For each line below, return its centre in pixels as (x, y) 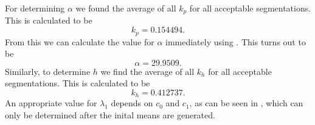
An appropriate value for (51, 103)
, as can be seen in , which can (246, 103)
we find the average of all (147, 71)
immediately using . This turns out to (236, 41)
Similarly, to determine (48, 71)
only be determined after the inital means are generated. (110, 114)
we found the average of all (126, 8)
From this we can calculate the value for (80, 41)
